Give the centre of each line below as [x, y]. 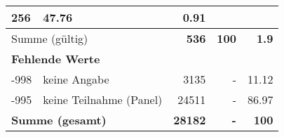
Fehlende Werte [56, 59]
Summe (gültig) [50, 38]
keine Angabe [76, 79]
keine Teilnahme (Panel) [103, 99]
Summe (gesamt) [59, 120]
